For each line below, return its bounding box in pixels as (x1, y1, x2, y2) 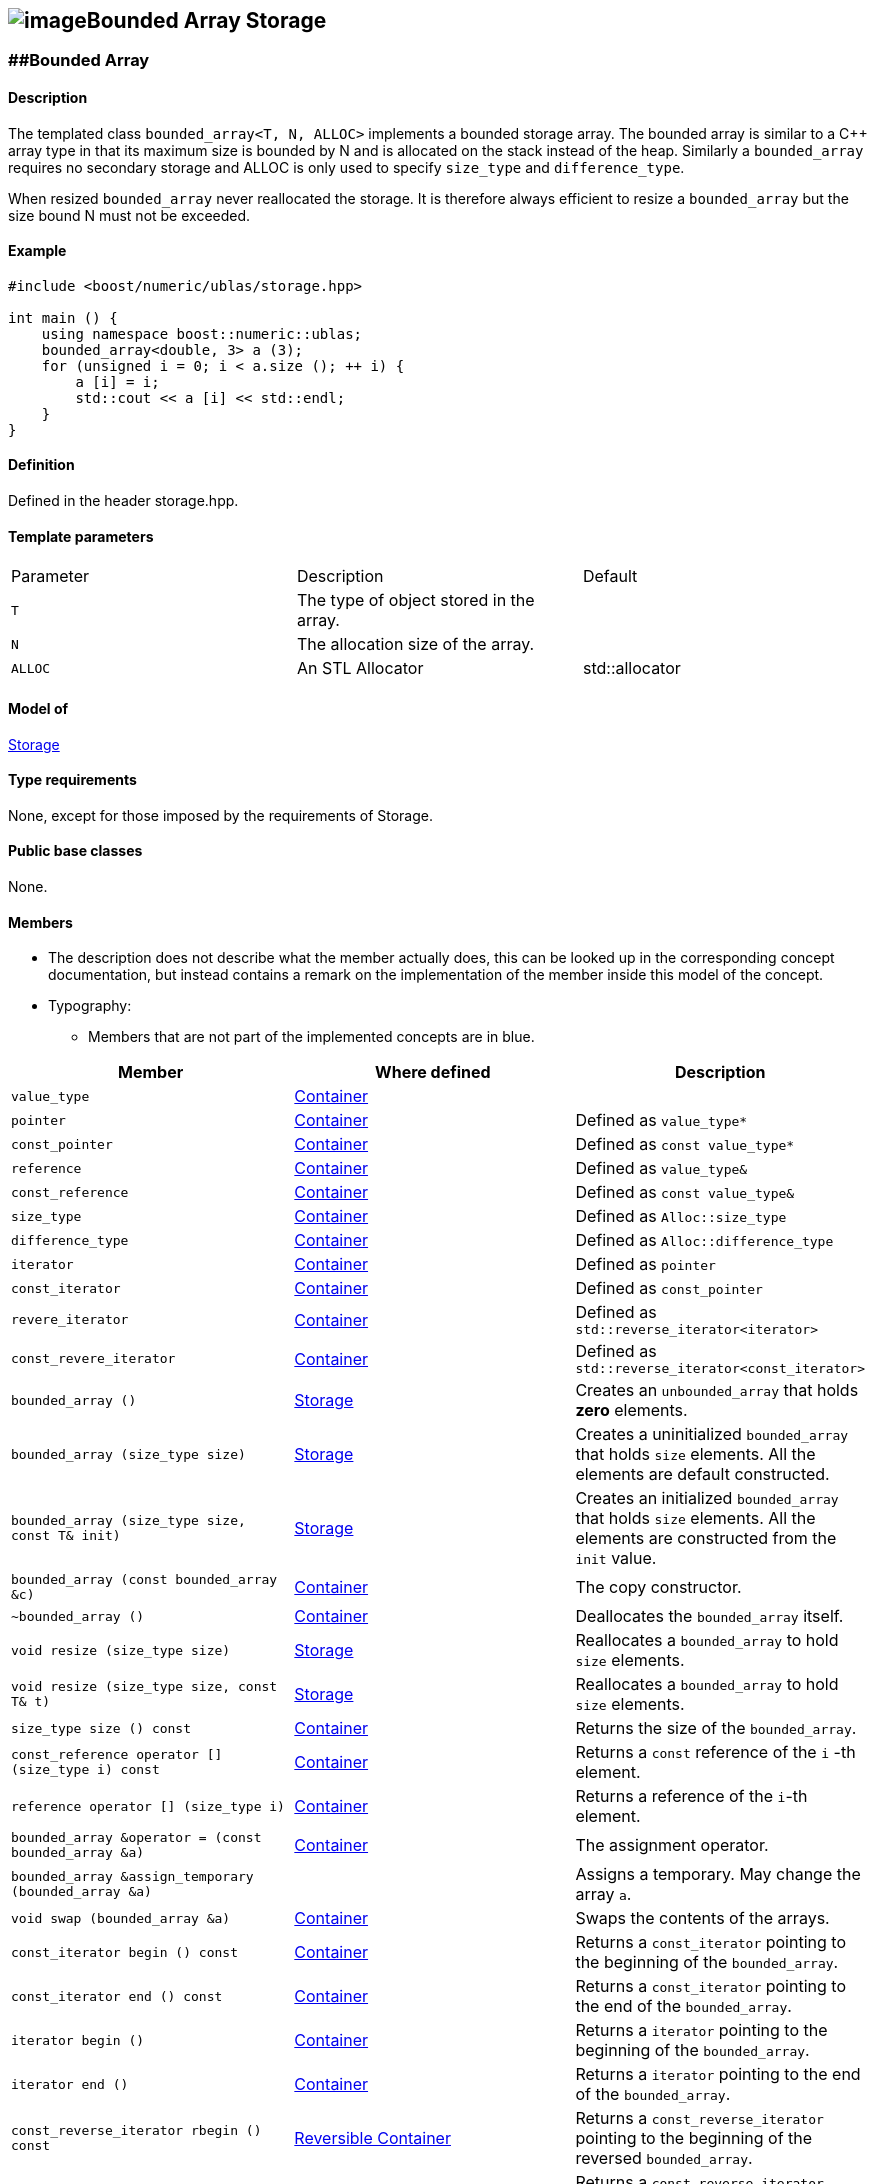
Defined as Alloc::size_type (575, 1206, 787, 1227)
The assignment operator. (575, 1835, 769, 1856)
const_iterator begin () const (11, 1944, 238, 1960)
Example (8, 242, 67, 260)
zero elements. (575, 1400, 688, 1421)
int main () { (8, 309, 118, 326)
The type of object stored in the (296, 590, 535, 611)
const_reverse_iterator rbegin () (11, 2123, 262, 2139)
